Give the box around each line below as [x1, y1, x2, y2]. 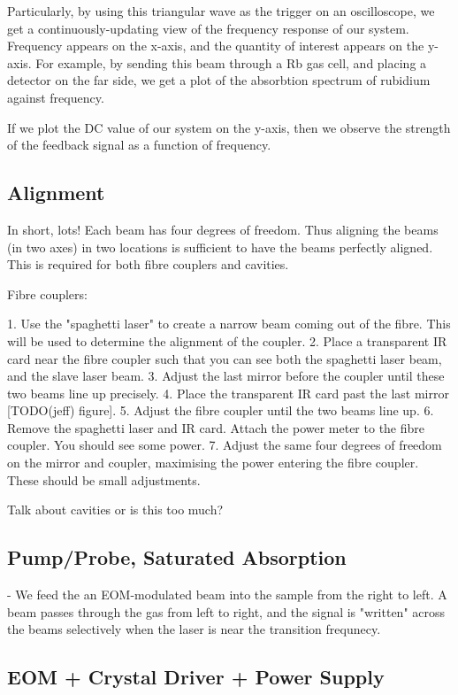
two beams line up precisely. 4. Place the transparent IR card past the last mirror [7, 383, 449, 402]
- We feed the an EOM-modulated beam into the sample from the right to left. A [7, 585, 447, 604]
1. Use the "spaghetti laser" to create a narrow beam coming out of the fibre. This [7, 314, 451, 333]
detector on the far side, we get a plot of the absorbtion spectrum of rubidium [7, 71, 431, 89]
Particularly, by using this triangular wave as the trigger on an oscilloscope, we [7, 2, 435, 19]
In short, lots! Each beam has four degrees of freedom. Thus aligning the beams [7, 220, 439, 238]
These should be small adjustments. [7, 470, 201, 489]
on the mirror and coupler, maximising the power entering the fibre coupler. [7, 453, 419, 472]
